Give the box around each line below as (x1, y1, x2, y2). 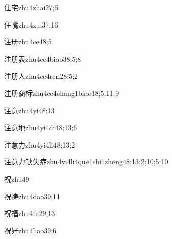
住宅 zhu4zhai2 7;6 (4, 2, 59, 12)
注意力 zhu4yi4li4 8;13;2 (4, 139, 75, 150)
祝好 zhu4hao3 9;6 (4, 225, 57, 235)
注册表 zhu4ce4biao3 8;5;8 (4, 53, 81, 64)
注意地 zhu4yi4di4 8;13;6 (4, 122, 77, 133)
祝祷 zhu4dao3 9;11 (4, 190, 61, 201)
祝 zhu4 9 (4, 173, 30, 184)
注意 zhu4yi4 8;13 (4, 105, 55, 115)
